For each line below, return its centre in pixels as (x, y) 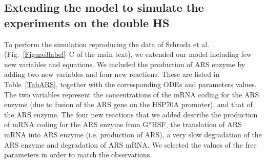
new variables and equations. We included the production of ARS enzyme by (125, 64)
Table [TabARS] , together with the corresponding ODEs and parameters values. (130, 84)
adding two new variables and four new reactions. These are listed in (112, 74)
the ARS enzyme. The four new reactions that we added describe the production (131, 114)
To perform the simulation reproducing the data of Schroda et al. (107, 44)
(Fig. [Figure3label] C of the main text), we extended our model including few (128, 54)
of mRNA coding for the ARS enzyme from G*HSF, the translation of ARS (123, 124)
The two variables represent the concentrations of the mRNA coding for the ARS (132, 94)
